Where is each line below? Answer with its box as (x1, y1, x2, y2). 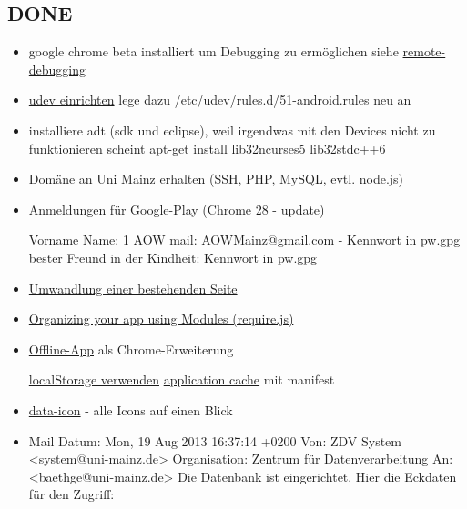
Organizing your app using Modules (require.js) (28, 309, 294, 328)
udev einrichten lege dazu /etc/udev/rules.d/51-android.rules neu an (28, 90, 411, 109)
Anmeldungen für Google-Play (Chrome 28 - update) (28, 199, 325, 218)
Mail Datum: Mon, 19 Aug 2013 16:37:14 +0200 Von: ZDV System (28, 431, 401, 450)
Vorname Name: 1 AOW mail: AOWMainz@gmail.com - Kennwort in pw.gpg (28, 230, 461, 249)
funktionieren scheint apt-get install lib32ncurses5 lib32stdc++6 (28, 138, 386, 157)
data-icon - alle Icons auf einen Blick (28, 400, 233, 419)
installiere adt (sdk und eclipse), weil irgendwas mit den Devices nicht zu (28, 120, 436, 139)
